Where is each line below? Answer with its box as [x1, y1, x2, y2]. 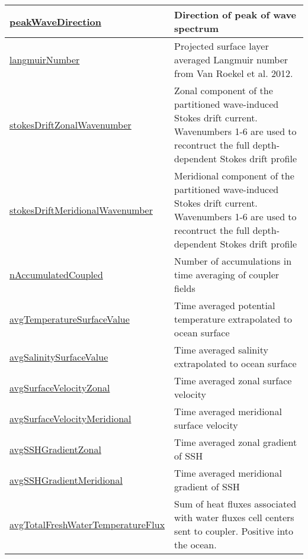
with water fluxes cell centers [174, 510, 294, 524]
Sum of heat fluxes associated [174, 497, 297, 510]
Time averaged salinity [174, 343, 268, 356]
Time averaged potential [174, 298, 275, 312]
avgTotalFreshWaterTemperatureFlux [9, 517, 165, 531]
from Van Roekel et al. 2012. [174, 66, 293, 80]
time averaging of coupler [174, 268, 280, 281]
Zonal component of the [174, 83, 273, 97]
